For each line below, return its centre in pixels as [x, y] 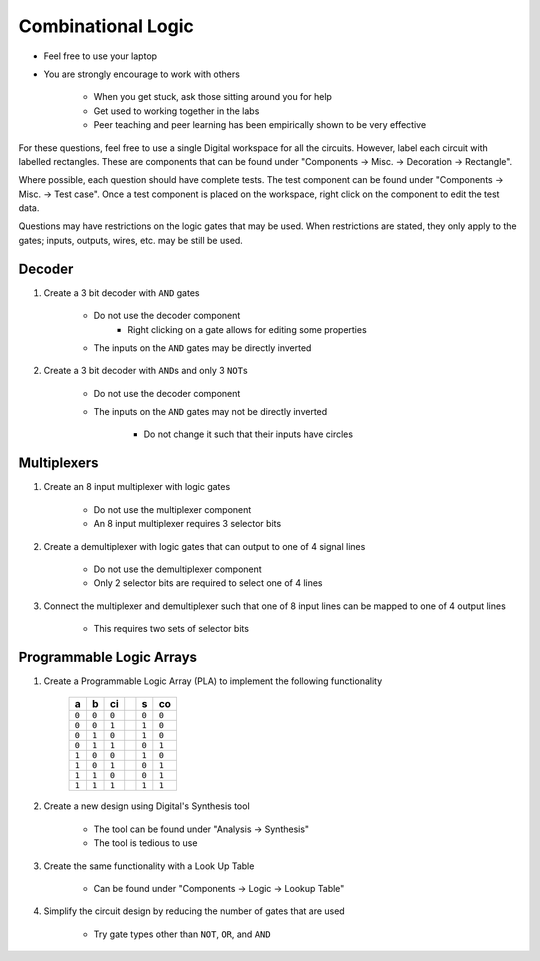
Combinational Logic [106, 26]
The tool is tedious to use [145, 843]
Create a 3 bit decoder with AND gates [121, 292]
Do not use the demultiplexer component [177, 569]
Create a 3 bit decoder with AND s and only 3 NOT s [146, 371]
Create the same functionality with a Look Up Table [149, 866]
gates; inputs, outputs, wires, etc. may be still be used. [131, 240]
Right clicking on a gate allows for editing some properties [247, 329]
